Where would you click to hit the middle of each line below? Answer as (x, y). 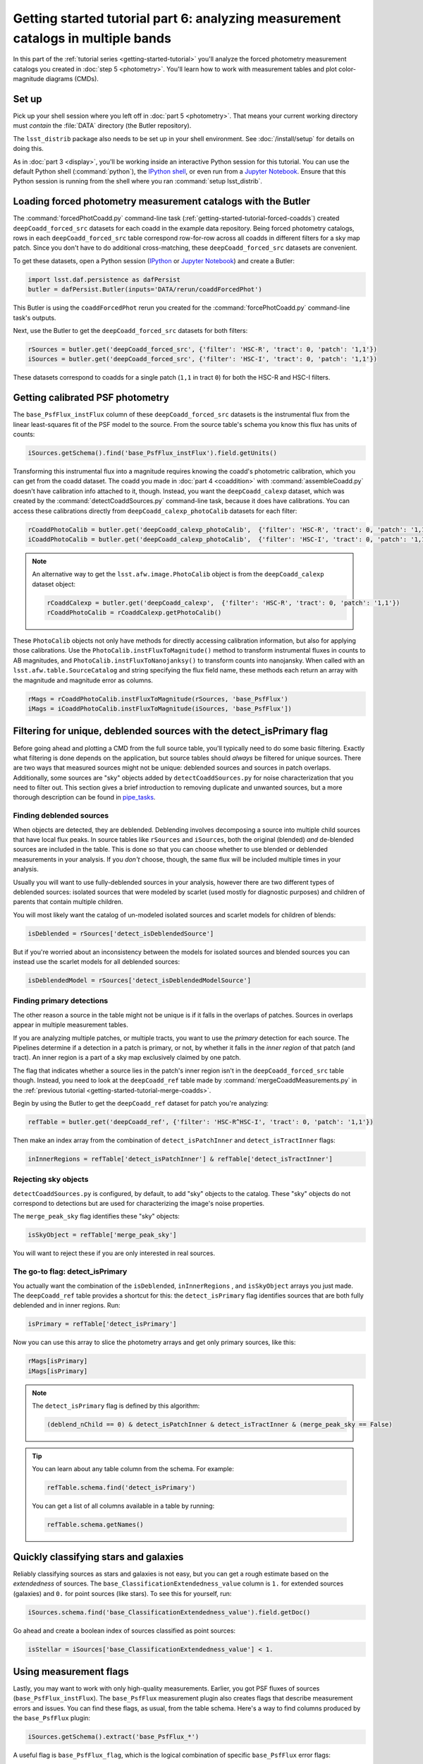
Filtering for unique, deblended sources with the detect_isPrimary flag (171, 731)
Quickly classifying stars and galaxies (98, 1557)
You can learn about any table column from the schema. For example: (133, 1469)
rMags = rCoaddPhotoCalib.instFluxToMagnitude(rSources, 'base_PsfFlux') (158, 699)
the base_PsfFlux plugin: (52, 1718)
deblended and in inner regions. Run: (67, 1305)
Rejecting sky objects (51, 1180)
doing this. (28, 149)
